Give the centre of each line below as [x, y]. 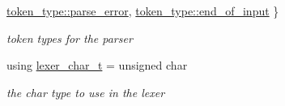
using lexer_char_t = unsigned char [97, 65]
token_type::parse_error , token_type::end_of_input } [143, 11]
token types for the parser [70, 38]
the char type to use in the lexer [86, 92]
